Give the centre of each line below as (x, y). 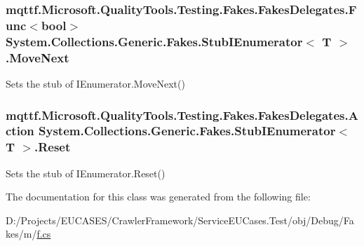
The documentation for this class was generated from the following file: (158, 197)
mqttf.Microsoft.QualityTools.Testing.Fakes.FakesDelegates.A (182, 115)
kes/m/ (21, 234)
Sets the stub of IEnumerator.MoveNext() (95, 83)
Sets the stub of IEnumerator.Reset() (86, 173)
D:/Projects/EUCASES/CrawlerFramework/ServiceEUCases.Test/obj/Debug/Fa (180, 220)
